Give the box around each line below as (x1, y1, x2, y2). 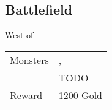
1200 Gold (58, 88, 103, 102)
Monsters (10, 52, 49, 67)
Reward (10, 88, 43, 102)
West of (5, 29, 34, 41)
